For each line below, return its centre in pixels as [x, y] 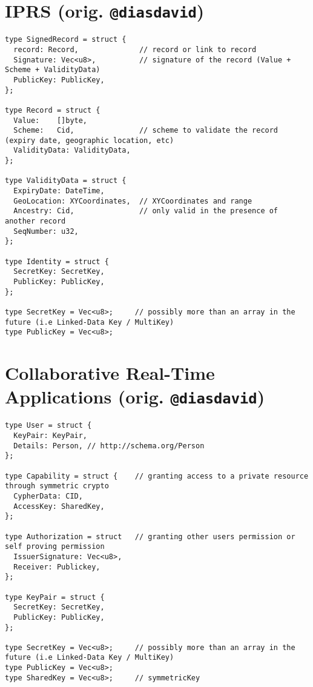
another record [35, 221]
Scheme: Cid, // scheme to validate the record [146, 131]
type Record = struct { [53, 110]
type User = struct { [48, 426]
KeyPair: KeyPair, [51, 436]
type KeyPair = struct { [55, 597]
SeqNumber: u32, [46, 231]
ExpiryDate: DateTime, [59, 191]
